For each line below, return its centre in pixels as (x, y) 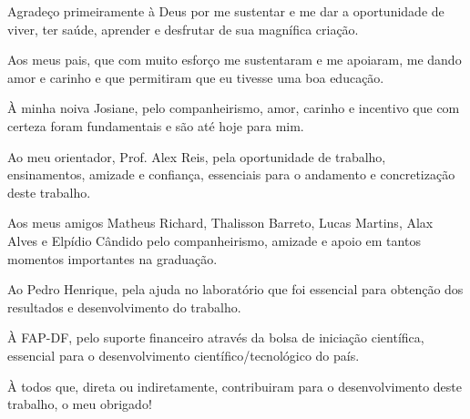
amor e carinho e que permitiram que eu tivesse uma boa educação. (196, 77)
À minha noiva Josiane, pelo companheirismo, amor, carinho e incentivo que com (234, 108)
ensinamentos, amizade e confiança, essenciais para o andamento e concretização (231, 174)
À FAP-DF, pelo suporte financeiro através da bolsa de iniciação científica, (216, 337)
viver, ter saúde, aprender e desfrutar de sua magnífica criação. (183, 29)
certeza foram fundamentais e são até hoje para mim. (156, 125)
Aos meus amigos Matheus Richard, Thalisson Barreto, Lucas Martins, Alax (220, 223)
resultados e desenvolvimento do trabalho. (124, 307)
